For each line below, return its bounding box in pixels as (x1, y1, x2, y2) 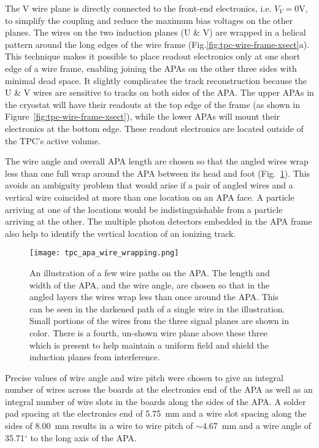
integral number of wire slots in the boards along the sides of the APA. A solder (5, 395, 306, 407)
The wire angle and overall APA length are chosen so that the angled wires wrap (5, 155, 309, 168)
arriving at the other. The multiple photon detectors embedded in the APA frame (5, 215, 312, 228)
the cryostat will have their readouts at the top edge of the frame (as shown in (5, 98, 301, 110)
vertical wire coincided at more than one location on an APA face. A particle (5, 190, 294, 203)
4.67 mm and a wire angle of (202, 419, 311, 432)
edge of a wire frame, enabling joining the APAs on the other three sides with (5, 61, 297, 74)
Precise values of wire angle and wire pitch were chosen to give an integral (5, 371, 284, 384)
